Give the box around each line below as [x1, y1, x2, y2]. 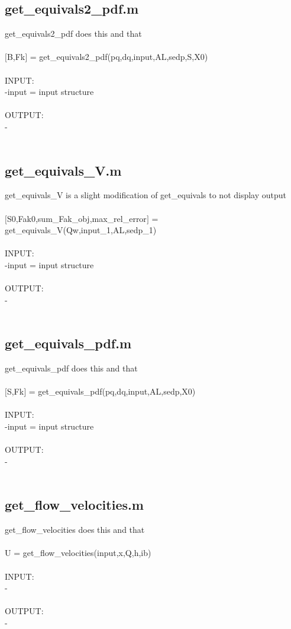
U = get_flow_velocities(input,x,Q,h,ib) [5, 547, 151, 559]
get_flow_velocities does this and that [5, 523, 145, 536]
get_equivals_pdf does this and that [5, 362, 138, 374]
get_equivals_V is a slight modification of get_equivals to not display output [5, 189, 287, 201]
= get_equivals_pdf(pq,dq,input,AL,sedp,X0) [28, 385, 196, 398]
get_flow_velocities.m [5, 495, 144, 514]
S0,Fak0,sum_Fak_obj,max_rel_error [7, 212, 147, 224]
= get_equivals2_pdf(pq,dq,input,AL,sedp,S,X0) [30, 50, 208, 63]
